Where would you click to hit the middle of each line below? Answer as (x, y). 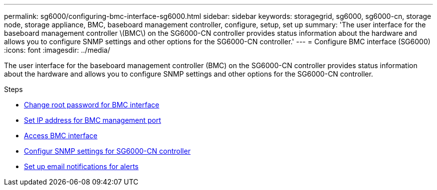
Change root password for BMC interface (92, 105)
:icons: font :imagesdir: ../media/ (57, 50)
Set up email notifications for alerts (81, 166)
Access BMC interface (61, 136)
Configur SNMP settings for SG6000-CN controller (107, 151)
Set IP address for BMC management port (93, 120)
